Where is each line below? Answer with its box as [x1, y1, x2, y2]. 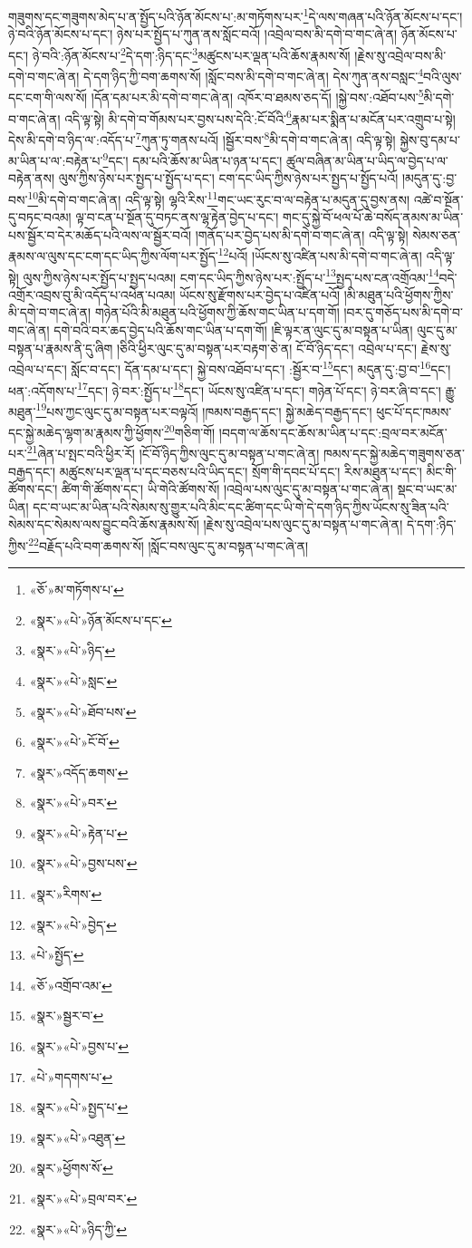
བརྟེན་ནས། [8, 169, 55, 188]
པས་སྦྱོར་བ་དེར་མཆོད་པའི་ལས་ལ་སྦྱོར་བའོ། [8, 225, 192, 244]
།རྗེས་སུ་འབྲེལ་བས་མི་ [354, 45, 447, 64]
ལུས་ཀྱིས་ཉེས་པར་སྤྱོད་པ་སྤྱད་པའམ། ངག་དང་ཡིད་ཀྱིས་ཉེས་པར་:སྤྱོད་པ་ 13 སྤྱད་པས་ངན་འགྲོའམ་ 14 [23, 265, 439, 286]
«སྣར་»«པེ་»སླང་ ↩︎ [29, 671, 118, 690]
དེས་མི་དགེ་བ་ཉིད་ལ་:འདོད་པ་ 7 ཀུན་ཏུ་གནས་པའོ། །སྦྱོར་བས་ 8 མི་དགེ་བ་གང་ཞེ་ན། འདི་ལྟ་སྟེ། [8, 127, 396, 149]
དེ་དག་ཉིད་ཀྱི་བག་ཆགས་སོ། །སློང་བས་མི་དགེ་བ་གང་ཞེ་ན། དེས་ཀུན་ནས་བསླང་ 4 [83, 64, 424, 85]
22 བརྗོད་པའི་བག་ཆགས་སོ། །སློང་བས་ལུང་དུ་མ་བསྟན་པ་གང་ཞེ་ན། [28, 533, 309, 555]
